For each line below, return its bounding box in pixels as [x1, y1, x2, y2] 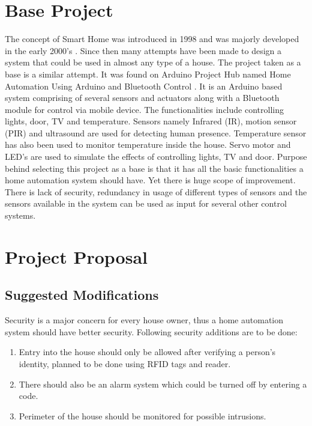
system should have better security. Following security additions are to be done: [5, 325, 298, 338]
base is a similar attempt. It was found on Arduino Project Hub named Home [5, 67, 291, 80]
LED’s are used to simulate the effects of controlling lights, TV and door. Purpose [5, 150, 307, 163]
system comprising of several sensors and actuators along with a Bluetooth [5, 91, 280, 104]
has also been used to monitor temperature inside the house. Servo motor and [5, 138, 291, 151]
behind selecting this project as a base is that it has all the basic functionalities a [5, 162, 304, 174]
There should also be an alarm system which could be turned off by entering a [19, 377, 307, 390]
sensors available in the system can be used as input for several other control [5, 197, 287, 210]
